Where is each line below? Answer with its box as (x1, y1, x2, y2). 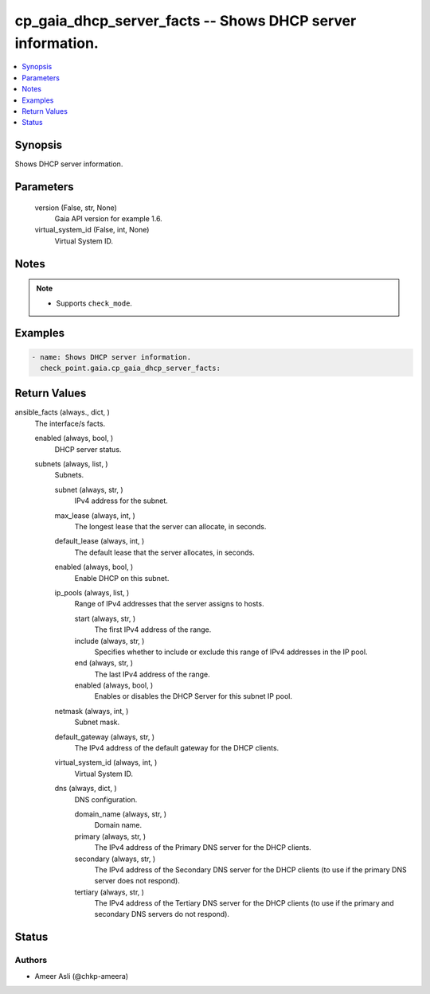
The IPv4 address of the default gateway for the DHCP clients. (74, 743, 279, 753)
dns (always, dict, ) (54, 784, 117, 793)
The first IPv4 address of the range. (94, 625, 212, 634)
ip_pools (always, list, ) (54, 587, 130, 597)
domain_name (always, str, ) (74, 809, 167, 819)
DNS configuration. (74, 794, 138, 804)
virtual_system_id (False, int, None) (34, 225, 150, 235)
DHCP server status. (54, 444, 122, 454)
